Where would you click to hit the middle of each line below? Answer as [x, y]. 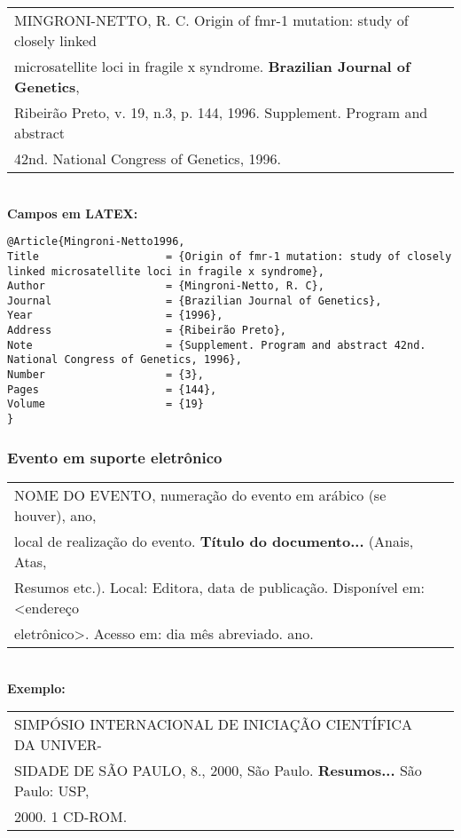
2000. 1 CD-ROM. [71, 817]
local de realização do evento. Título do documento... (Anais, [214, 541]
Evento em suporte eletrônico [115, 457]
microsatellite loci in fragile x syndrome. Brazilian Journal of [212, 66]
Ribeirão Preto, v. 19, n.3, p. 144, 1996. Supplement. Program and [221, 112]
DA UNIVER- [58, 745]
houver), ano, [55, 515]
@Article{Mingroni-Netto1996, [96, 242]
